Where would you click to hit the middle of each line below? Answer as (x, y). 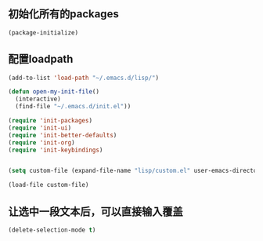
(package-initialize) (43, 33)
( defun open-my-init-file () (54, 92)
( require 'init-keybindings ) (56, 150)
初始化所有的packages (63, 14)
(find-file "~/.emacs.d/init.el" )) (73, 107)
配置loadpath (41, 59)
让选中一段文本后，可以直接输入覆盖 (95, 212)
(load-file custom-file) (49, 185)
